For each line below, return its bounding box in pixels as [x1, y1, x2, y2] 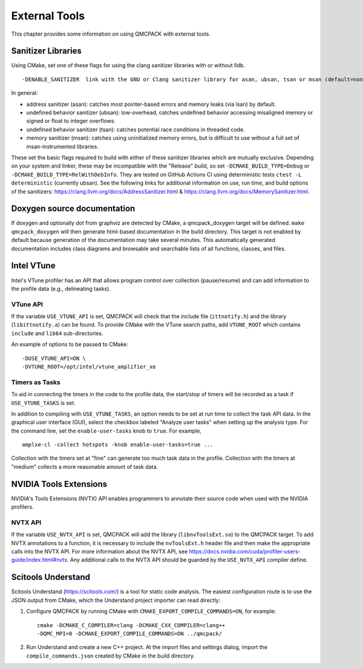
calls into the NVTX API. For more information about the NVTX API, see [11, 548, 188, 555]
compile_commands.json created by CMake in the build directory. [26, 652, 195, 659]
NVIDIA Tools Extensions [11, 478, 108, 489]
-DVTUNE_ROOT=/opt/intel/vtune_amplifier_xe [22, 364, 157, 370]
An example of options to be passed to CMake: [11, 341, 128, 348]
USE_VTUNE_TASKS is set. [11, 399, 76, 406]
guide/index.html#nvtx [11, 556, 68, 564]
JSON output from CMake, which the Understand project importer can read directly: [11, 596, 221, 604]
